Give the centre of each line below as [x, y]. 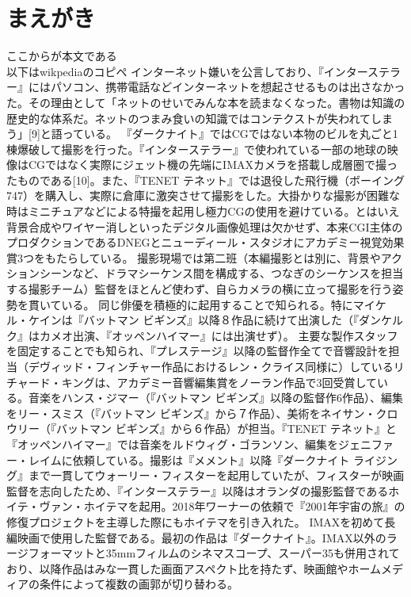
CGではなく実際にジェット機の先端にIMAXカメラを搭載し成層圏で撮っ [213, 165]
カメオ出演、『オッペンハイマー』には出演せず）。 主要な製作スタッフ [219, 335]
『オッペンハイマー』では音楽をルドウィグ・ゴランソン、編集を [172, 444]
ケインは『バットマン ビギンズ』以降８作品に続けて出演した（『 [194, 320]
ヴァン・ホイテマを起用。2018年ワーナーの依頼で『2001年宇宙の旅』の [222, 506]
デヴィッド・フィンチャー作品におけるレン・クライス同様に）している [211, 366]
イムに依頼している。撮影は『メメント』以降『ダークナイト [194, 459]
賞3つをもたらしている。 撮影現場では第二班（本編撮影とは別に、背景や [194, 257]
